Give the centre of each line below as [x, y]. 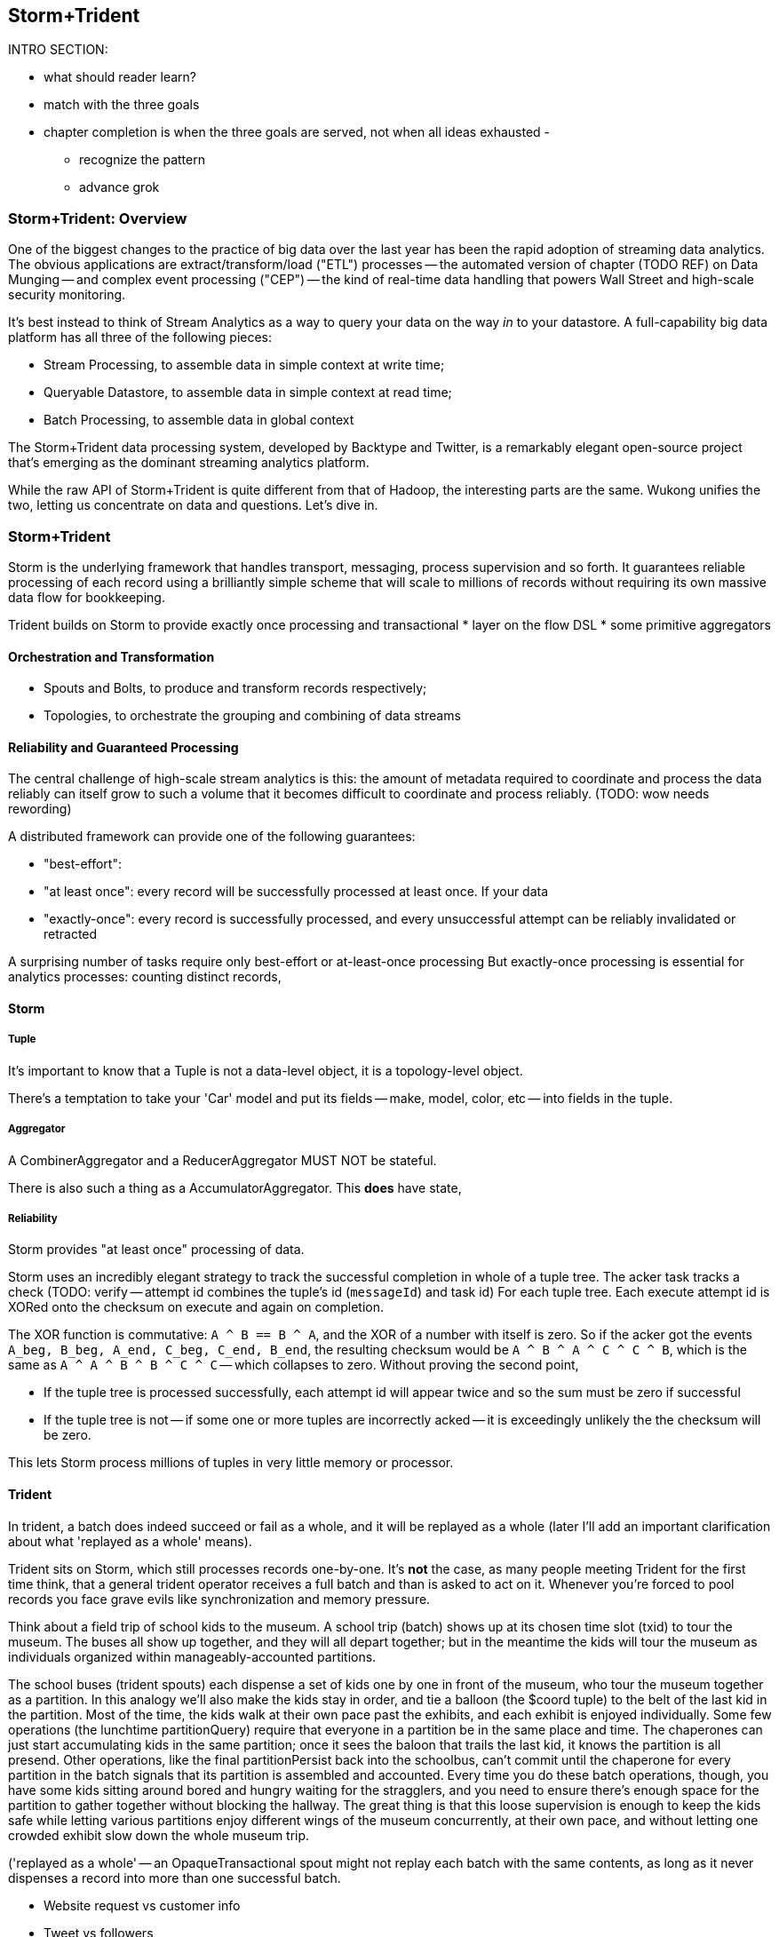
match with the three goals [122, 105]
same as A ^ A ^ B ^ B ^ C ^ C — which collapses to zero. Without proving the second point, [294, 1365]
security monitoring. [67, 295]
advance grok [119, 187]
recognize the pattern [142, 160]
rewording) [40, 809]
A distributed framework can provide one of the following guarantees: [212, 837]
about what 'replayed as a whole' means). [130, 1541]
